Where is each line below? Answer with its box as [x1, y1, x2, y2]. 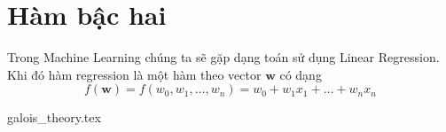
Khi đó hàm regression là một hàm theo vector [7, 65, 262, 83]
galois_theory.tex [7, 108, 101, 127]
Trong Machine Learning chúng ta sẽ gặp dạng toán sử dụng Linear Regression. [7, 48, 440, 66]
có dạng [279, 65, 322, 83]
